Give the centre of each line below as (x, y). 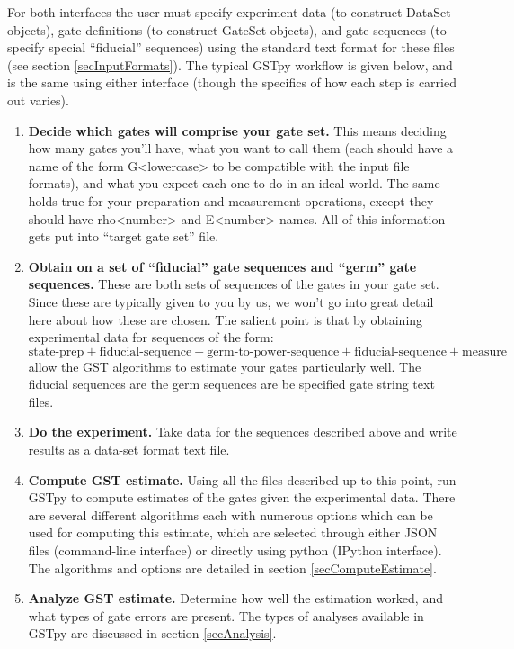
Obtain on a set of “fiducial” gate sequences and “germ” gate (222, 266)
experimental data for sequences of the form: (151, 337)
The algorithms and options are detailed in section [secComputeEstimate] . (232, 568)
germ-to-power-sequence (273, 352)
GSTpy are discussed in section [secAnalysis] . (152, 633)
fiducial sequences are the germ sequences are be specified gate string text (231, 384)
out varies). (38, 99)
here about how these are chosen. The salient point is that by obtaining (226, 319)
